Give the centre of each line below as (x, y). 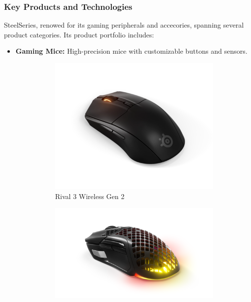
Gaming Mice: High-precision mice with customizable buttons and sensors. (131, 51)
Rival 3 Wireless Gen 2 (90, 196)
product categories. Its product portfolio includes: (79, 34)
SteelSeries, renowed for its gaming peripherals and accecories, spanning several (124, 25)
